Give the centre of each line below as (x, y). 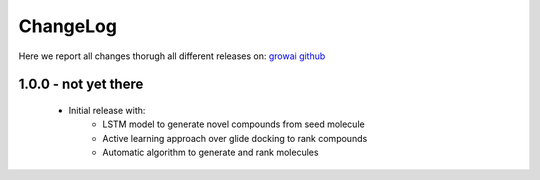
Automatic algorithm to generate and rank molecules (210, 152)
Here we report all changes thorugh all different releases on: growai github (172, 56)
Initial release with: (107, 110)
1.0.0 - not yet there (81, 84)
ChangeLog (67, 26)
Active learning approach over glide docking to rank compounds (235, 138)
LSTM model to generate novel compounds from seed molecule (233, 124)
